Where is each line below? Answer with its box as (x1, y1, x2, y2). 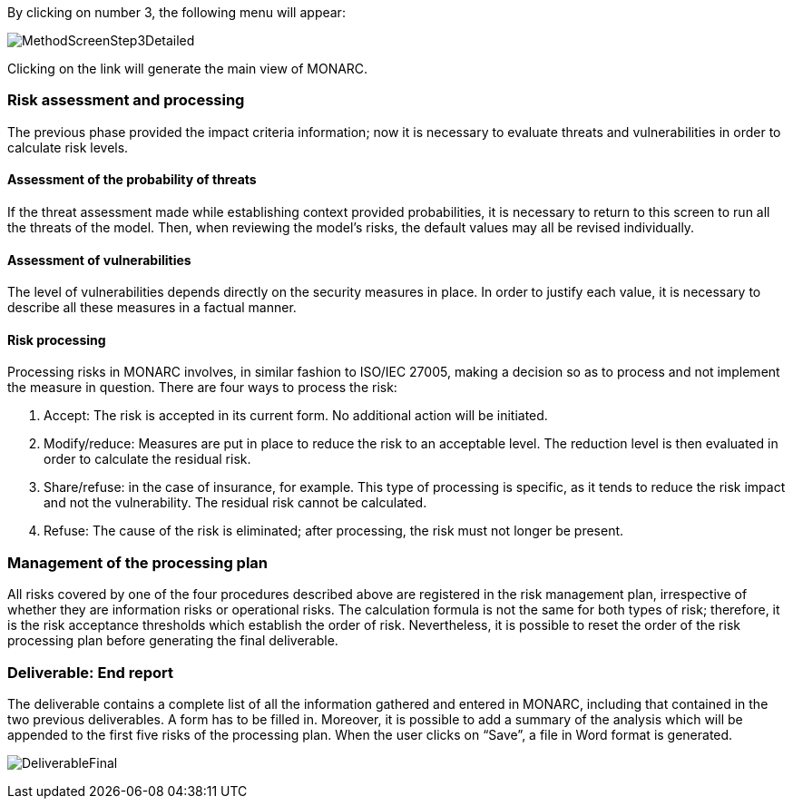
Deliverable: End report (7, 663, 174, 682)
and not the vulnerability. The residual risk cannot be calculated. (44, 495, 427, 511)
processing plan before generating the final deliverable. (7, 633, 338, 649)
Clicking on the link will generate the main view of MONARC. (7, 61, 368, 76)
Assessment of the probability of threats (7, 172, 257, 188)
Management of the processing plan (7, 553, 269, 572)
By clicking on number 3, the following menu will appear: (7, 5, 346, 20)
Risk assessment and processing (7, 91, 245, 110)
